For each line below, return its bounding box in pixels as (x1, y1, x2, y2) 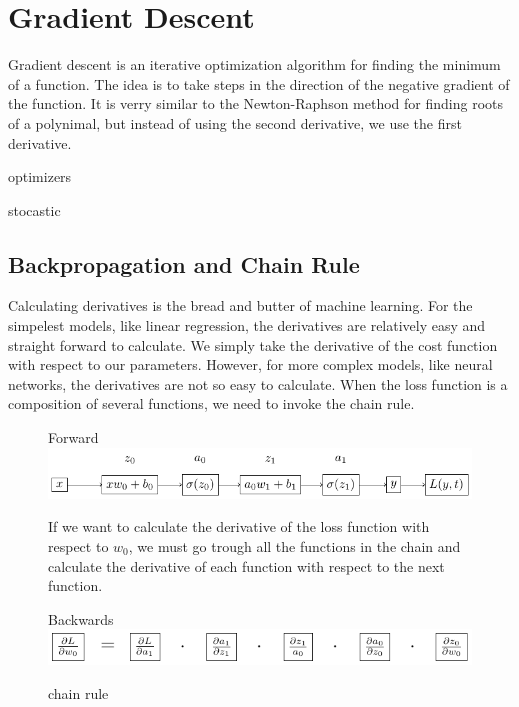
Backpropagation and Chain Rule (8, 248, 360, 279)
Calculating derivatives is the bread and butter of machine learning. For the (8, 295, 473, 316)
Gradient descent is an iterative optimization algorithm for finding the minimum (8, 54, 501, 75)
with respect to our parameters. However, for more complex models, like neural (8, 354, 493, 375)
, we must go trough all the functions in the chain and (128, 536, 461, 557)
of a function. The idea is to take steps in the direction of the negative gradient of (8, 73, 510, 94)
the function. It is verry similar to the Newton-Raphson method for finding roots (8, 93, 504, 114)
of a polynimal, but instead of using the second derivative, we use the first (8, 112, 462, 133)
